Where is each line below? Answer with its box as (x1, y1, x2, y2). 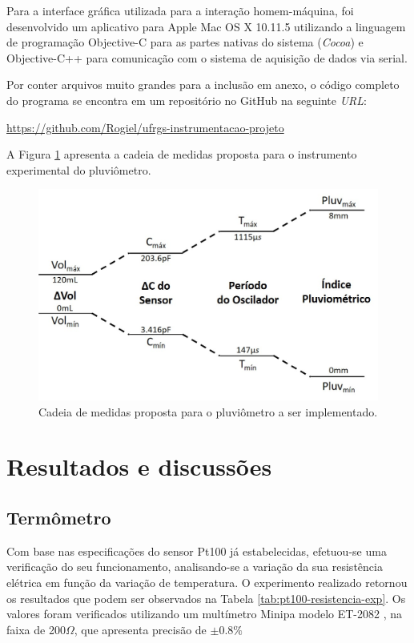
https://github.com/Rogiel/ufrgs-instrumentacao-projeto (6, 119, 284, 135)
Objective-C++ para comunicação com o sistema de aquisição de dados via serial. (6, 49, 408, 66)
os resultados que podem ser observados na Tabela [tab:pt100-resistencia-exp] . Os (6, 589, 406, 606)
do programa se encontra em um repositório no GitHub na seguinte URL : (6, 91, 367, 108)
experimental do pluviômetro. (6, 161, 151, 178)
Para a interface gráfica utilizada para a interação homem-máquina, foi (6, 2, 354, 18)
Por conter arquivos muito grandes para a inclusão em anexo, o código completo (6, 76, 400, 93)
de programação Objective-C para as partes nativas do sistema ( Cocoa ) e (6, 34, 364, 50)
